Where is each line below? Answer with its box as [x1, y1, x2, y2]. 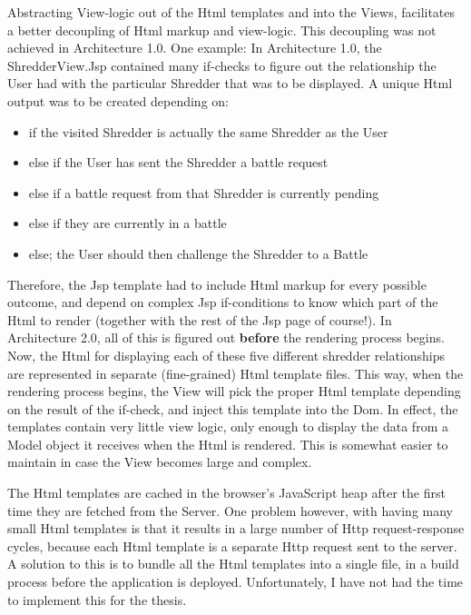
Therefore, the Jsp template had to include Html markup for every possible [7, 274, 427, 293]
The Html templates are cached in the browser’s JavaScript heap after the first [7, 483, 446, 502]
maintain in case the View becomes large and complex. [7, 452, 312, 471]
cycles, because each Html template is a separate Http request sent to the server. [7, 536, 457, 555]
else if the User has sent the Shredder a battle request [28, 153, 329, 172]
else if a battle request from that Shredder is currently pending [28, 183, 379, 202]
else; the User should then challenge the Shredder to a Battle [28, 243, 368, 263]
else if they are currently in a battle [28, 213, 227, 233]
